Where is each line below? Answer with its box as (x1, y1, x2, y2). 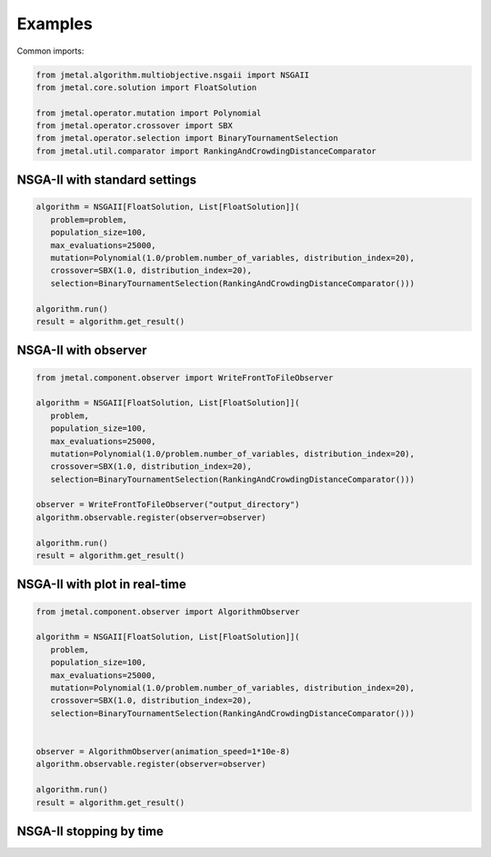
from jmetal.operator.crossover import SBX (35, 121, 234, 131)
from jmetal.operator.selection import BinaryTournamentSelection (35, 133, 338, 144)
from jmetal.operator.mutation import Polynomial (35, 107, 262, 118)
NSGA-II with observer (16, 343, 147, 358)
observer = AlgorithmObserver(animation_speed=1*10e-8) (35, 746, 291, 756)
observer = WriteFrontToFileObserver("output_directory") (35, 500, 300, 510)
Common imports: (16, 45, 85, 56)
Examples (16, 14, 93, 34)
